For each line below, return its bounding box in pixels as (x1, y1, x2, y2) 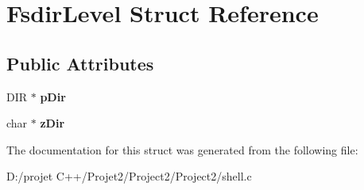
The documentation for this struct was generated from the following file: (6, 141, 358, 158)
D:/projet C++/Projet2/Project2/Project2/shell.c (6, 168, 252, 184)
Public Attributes (6, 51, 154, 75)
